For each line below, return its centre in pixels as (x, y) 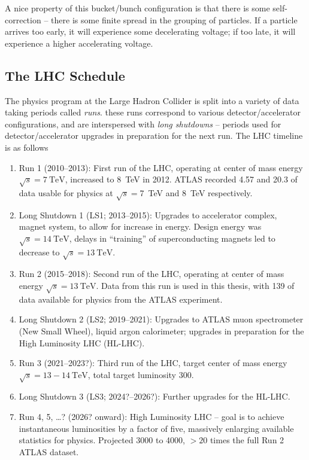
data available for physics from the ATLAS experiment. (121, 299)
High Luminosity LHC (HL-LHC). (82, 342)
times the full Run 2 (247, 440)
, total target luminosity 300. (141, 374)
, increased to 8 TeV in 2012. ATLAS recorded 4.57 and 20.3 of (181, 179)
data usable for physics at (66, 192)
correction (23, 19)
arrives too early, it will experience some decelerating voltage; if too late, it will (150, 31)
